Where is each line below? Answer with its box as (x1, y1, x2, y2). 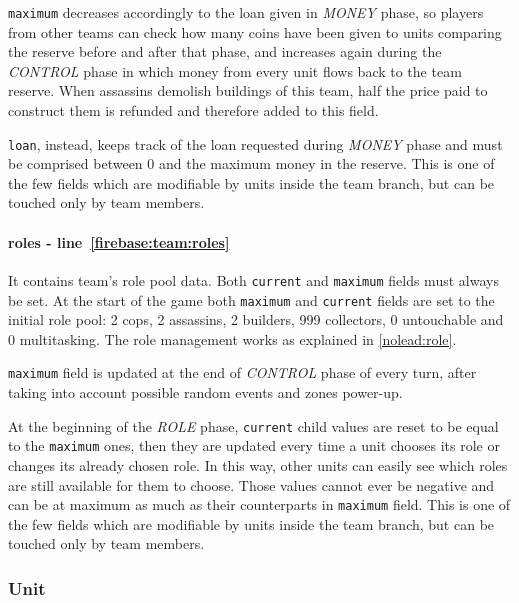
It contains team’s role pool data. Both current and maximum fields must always (8, 269, 499, 290)
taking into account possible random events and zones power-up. (8, 382, 403, 403)
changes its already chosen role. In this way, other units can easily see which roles (8, 454, 508, 475)
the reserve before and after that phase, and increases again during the (8, 41, 442, 62)
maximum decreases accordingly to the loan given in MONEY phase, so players (8, 2, 484, 22)
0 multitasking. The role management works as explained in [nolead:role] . (8, 328, 457, 349)
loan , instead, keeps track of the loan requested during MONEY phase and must (8, 133, 503, 154)
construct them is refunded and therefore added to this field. (8, 100, 379, 121)
